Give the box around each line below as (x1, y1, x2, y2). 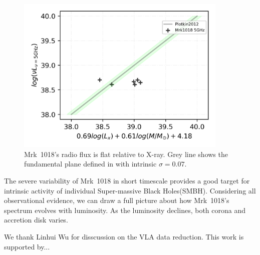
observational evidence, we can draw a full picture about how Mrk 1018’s (4, 195, 229, 205)
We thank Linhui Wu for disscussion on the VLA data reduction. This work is (4, 231, 244, 241)
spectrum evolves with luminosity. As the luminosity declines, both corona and (4, 204, 245, 215)
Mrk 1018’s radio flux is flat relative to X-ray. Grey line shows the (24, 148, 228, 159)
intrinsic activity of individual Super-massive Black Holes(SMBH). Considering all (4, 185, 256, 195)
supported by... (4, 241, 50, 251)
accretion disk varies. (4, 214, 68, 225)
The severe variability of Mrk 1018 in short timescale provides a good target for (4, 175, 250, 185)
